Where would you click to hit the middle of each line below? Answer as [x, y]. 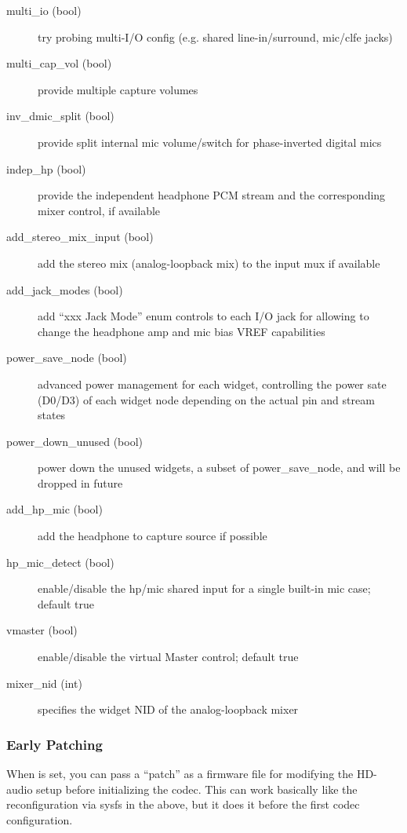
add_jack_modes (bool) [65, 289]
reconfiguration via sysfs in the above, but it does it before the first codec [183, 804]
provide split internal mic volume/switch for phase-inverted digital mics [210, 142]
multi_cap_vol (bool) [59, 63]
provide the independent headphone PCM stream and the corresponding [212, 195]
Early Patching [55, 744]
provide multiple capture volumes [118, 89]
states [52, 415]
